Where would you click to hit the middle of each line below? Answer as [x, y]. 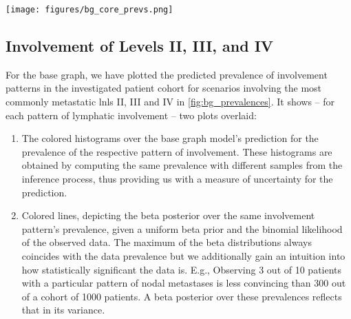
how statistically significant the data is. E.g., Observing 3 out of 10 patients [182, 269]
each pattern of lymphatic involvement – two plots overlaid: [131, 115]
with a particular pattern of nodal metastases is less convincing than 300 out [184, 283]
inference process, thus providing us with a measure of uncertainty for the [177, 179]
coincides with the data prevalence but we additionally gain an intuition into [183, 255]
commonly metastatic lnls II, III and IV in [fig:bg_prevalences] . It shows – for [170, 102]
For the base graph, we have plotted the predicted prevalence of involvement [167, 74]
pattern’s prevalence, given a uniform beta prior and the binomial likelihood [182, 228]
